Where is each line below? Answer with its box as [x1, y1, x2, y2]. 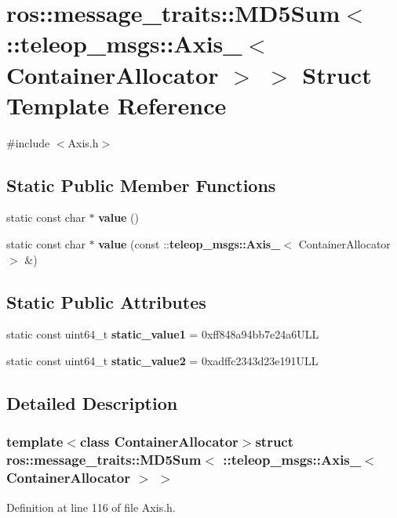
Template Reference [6, 89, 227, 121]
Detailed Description [6, 391, 178, 415]
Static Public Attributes [6, 289, 206, 313]
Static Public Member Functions [6, 172, 276, 197]
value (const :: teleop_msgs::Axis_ [98, 236, 281, 252]
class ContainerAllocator [79, 432, 239, 451]
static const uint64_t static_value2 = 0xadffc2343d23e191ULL [6, 353, 319, 369]
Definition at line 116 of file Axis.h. [6, 498, 176, 515]
